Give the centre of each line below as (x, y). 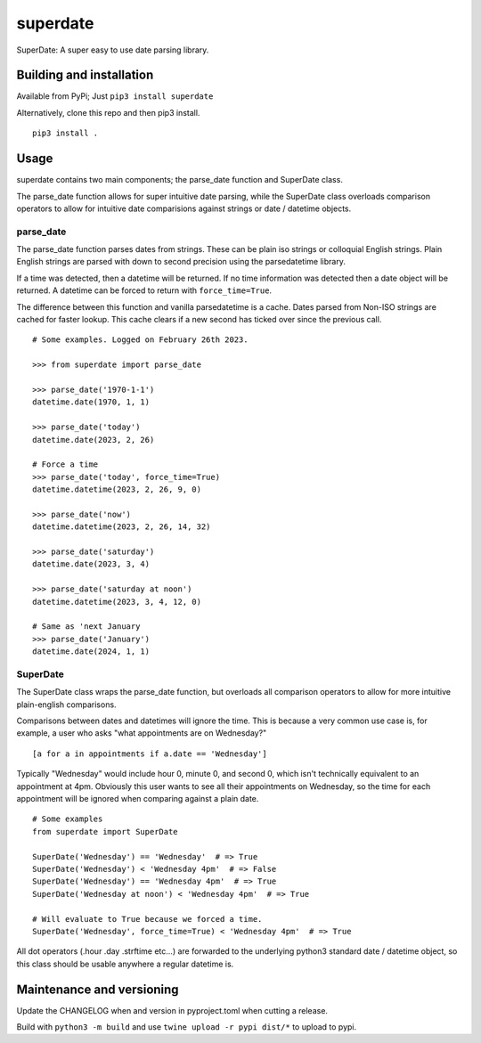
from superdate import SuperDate (105, 831)
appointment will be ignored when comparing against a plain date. (138, 799)
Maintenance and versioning (98, 989)
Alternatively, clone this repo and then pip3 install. (108, 112)
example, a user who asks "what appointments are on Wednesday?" (142, 733)
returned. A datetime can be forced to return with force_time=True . (144, 290)
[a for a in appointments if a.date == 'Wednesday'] (150, 754)
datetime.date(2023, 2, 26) (94, 440)
